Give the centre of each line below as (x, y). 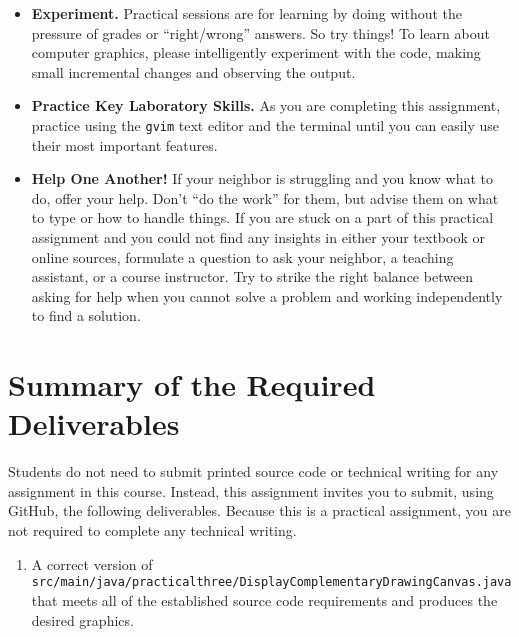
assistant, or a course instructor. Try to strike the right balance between (252, 276)
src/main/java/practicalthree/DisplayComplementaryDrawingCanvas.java (271, 582)
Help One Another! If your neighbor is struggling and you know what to (262, 178)
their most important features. (124, 144)
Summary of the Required (192, 384)
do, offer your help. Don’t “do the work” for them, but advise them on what (265, 197)
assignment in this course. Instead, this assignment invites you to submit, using (251, 490)
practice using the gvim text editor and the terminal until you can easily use (265, 124)
